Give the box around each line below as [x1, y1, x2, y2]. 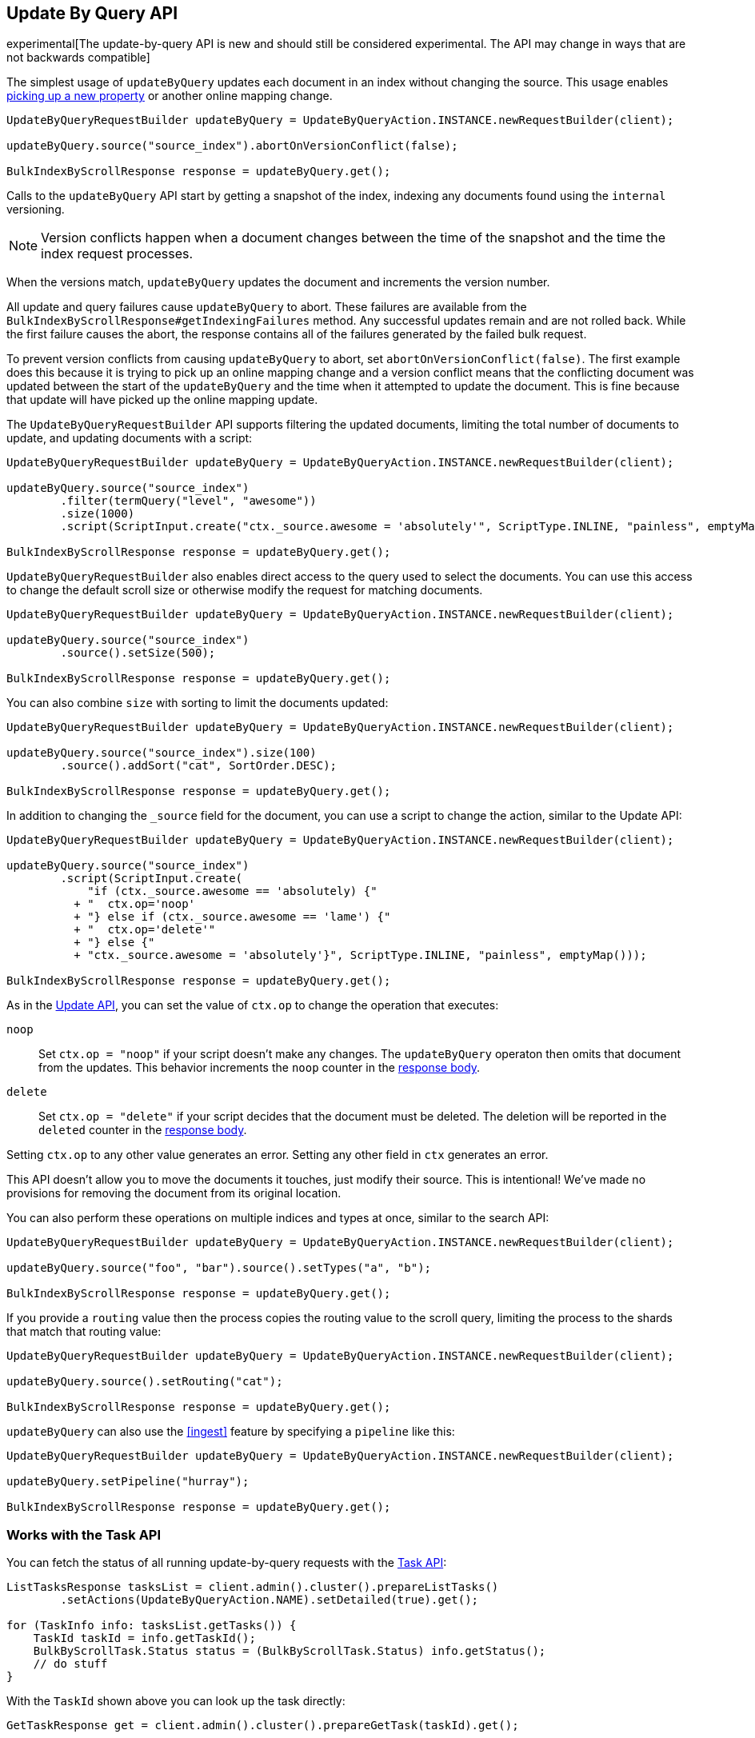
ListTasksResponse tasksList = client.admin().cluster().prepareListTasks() [6, 1580, 499, 1594]
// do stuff [33, 1657, 108, 1671]
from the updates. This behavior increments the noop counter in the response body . [38, 1061, 481, 1075]
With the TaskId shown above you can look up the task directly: [6, 1694, 346, 1708]
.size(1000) [60, 507, 135, 521]
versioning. [6, 202, 65, 217]
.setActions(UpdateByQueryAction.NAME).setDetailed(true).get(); [60, 1593, 479, 1607]
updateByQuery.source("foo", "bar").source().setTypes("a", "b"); [6, 1261, 432, 1275]
